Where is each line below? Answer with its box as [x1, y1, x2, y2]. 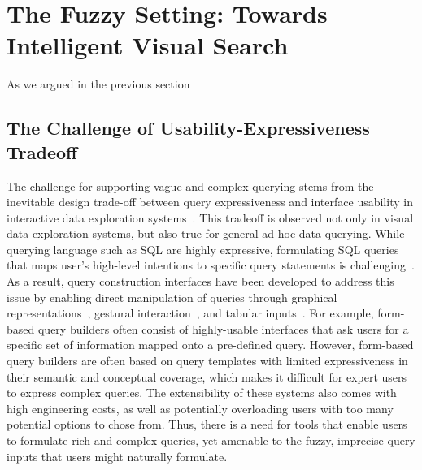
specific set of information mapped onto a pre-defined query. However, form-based [7, 336, 414, 353]
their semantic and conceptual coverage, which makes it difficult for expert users [7, 368, 407, 385]
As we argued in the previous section [7, 75, 190, 93]
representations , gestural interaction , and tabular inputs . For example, [7, 304, 374, 321]
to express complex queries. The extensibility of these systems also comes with [7, 384, 397, 401]
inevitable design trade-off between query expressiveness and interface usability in [7, 193, 413, 210]
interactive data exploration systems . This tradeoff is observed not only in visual [7, 209, 414, 226]
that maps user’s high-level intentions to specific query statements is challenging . [7, 257, 415, 274]
